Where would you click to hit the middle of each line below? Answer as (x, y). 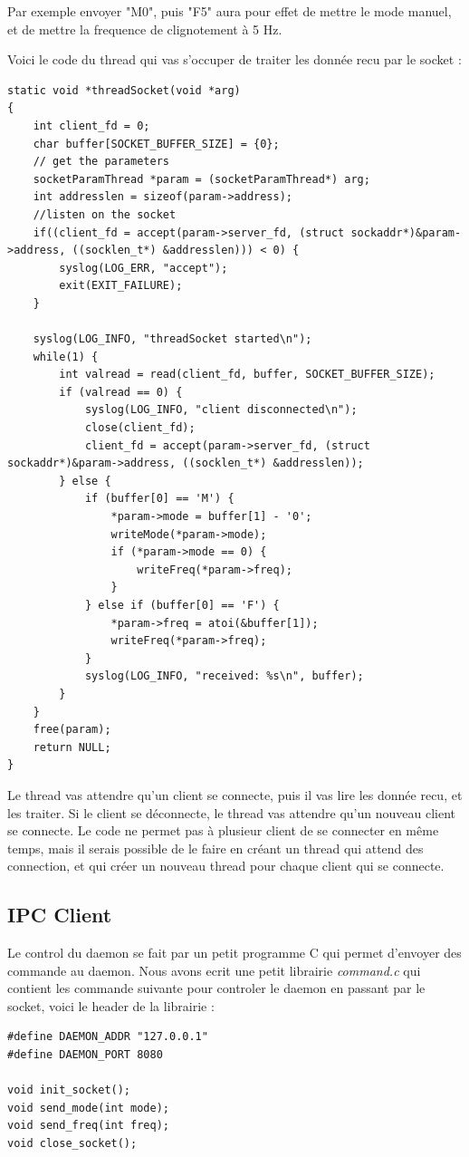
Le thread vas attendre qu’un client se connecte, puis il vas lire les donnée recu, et (235, 794)
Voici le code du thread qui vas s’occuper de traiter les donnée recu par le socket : (234, 59)
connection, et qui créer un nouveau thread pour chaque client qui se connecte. (226, 866)
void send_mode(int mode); (88, 1108)
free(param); (72, 730)
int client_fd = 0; (91, 125)
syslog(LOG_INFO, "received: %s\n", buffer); (224, 676)
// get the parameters (101, 162)
